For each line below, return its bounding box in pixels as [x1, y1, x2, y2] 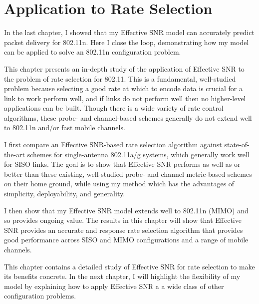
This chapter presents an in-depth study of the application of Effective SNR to [4, 63, 245, 74]
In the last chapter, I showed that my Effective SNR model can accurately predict [4, 27, 255, 38]
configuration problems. [4, 290, 76, 301]
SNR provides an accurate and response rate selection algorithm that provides [4, 224, 243, 235]
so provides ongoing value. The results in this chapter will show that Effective [4, 215, 242, 225]
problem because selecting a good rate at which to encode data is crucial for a [4, 83, 243, 94]
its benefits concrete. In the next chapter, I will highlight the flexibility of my [4, 271, 241, 281]
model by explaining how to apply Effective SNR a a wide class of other [4, 280, 224, 291]
